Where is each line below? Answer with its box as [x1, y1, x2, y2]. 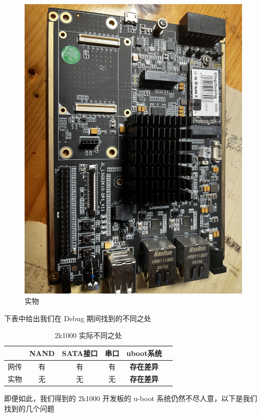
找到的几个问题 [4, 403, 54, 414]
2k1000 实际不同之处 [54, 330, 122, 341]
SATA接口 [62, 347, 98, 358]
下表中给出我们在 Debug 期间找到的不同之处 [4, 312, 151, 323]
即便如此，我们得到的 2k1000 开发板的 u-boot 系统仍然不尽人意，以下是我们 [4, 393, 257, 404]
